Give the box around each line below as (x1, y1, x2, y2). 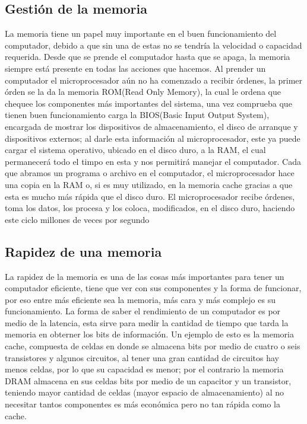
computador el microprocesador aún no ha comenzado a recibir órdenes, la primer (5, 74, 303, 86)
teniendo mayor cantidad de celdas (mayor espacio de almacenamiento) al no (5, 386, 284, 399)
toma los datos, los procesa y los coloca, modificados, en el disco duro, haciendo (5, 202, 295, 214)
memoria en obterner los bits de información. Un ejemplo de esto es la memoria (5, 328, 294, 340)
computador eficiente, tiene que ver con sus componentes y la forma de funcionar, (5, 282, 302, 294)
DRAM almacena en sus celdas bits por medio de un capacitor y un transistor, (5, 374, 292, 387)
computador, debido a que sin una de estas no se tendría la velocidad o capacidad (5, 39, 302, 51)
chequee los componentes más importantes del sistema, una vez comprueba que (5, 97, 292, 109)
